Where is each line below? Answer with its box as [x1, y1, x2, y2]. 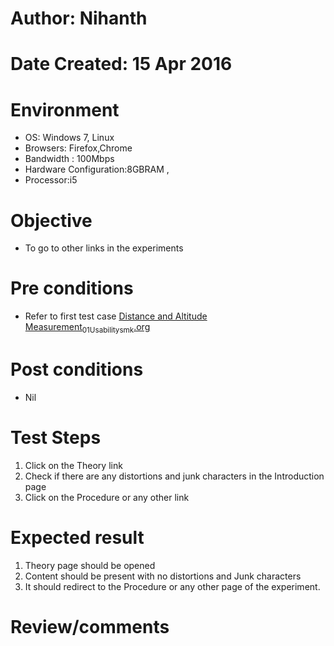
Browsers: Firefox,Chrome [24, 142, 133, 154]
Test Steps [10, 427, 102, 449]
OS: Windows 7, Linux [24, 132, 115, 144]
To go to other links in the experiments [24, 242, 184, 254]
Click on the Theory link [24, 459, 123, 471]
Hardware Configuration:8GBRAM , [24, 163, 170, 176]
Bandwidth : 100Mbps [24, 153, 115, 165]
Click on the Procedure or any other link [24, 491, 190, 503]
